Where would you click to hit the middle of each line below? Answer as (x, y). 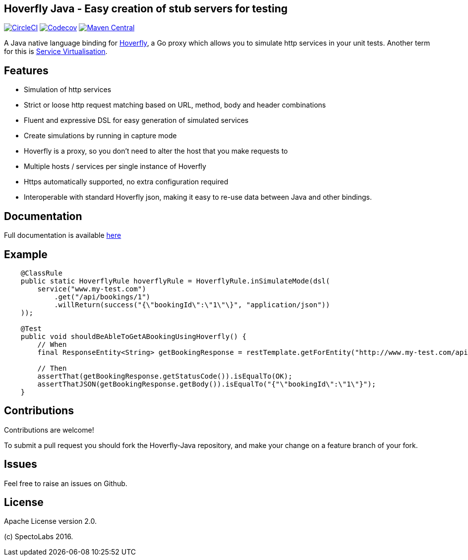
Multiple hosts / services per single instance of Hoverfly (115, 167)
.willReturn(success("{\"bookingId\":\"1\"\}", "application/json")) (192, 305)
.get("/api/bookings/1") (102, 297)
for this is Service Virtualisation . (56, 52)
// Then (52, 368)
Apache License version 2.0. (50, 521)
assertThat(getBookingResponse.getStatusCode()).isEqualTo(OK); (165, 376)
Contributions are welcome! (49, 430)
